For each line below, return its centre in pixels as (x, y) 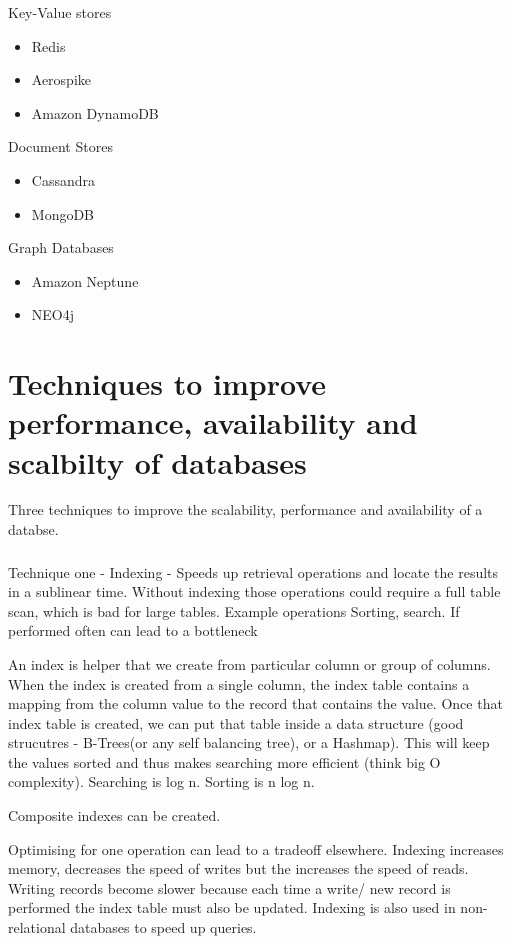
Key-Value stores (60, 12)
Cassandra (63, 179)
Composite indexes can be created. (114, 815)
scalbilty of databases (157, 461)
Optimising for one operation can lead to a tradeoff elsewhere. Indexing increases (256, 848)
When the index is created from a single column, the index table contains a (239, 683)
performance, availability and (213, 422)
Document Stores (60, 146)
